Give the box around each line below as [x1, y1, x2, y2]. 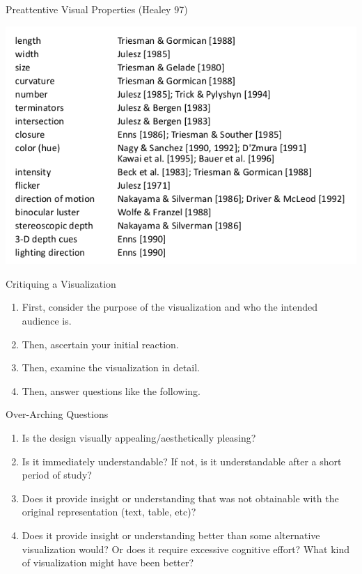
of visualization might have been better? [22, 555, 194, 570]
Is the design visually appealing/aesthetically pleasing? [22, 430, 256, 444]
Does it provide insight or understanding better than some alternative [22, 527, 320, 542]
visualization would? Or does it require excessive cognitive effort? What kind [22, 541, 350, 556]
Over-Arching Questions [6, 407, 109, 421]
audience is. [22, 313, 72, 327]
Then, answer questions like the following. [22, 383, 200, 398]
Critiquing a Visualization [6, 276, 116, 290]
